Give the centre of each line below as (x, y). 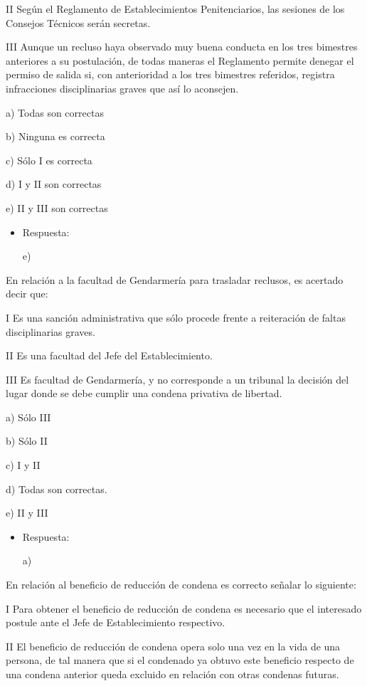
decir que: (27, 294)
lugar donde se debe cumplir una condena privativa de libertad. (144, 393)
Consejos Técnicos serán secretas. (78, 22)
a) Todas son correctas (55, 112)
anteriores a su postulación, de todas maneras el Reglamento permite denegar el (180, 60)
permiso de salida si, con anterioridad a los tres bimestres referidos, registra (170, 74)
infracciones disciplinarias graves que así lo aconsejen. (122, 88)
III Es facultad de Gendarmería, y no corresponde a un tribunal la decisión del (177, 379)
